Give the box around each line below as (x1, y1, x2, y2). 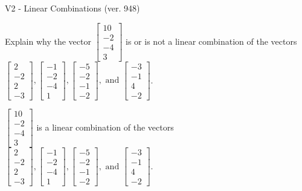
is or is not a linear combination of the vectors (126, 34, 297, 47)
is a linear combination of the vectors (36, 120, 174, 133)
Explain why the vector (5, 34, 91, 47)
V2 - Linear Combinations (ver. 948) (5, 2, 140, 14)
